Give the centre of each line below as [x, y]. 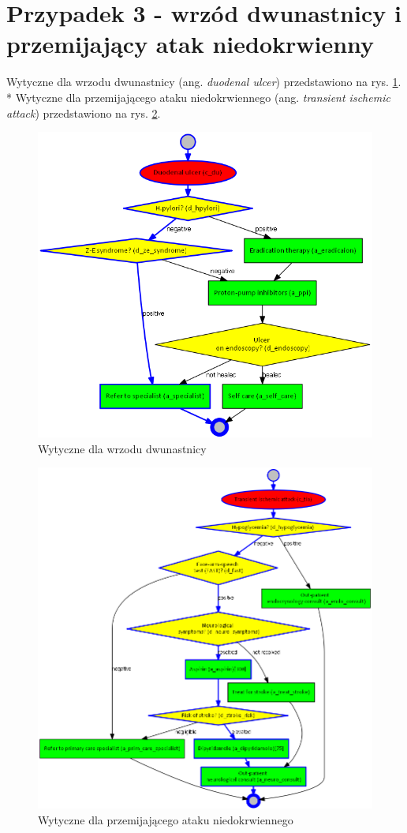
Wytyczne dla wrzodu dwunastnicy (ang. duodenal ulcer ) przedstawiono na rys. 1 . [204, 82]
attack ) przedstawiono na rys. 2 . [84, 113]
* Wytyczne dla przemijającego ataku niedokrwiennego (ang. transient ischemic [198, 97]
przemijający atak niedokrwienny [190, 44]
